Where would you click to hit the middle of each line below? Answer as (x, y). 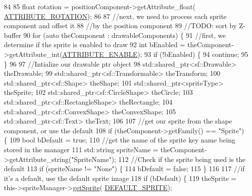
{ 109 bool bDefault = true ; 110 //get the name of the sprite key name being (120, 140)
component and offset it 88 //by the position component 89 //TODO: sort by (120, 26)
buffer (13, 35)
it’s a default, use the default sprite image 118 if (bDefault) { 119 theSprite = (120, 178)
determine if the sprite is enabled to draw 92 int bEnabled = (95, 45)
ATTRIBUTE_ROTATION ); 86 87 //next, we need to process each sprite (115, 16)
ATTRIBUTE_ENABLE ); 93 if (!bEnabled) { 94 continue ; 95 (155, 54)
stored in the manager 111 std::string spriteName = (81, 149)
